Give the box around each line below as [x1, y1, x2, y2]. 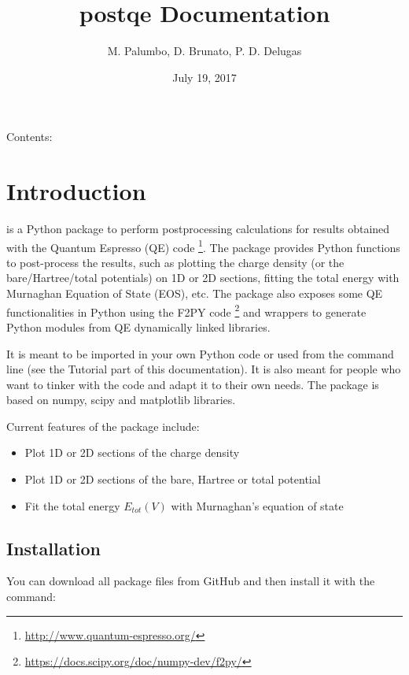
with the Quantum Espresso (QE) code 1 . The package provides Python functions [6, 236, 400, 255]
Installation [6, 536, 101, 560]
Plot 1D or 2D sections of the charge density [24, 444, 240, 461]
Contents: [6, 128, 53, 145]
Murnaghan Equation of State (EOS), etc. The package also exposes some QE [6, 285, 383, 302]
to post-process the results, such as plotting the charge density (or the [6, 254, 345, 270]
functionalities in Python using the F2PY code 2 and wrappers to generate [6, 301, 367, 320]
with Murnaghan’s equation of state [171, 497, 344, 514]
